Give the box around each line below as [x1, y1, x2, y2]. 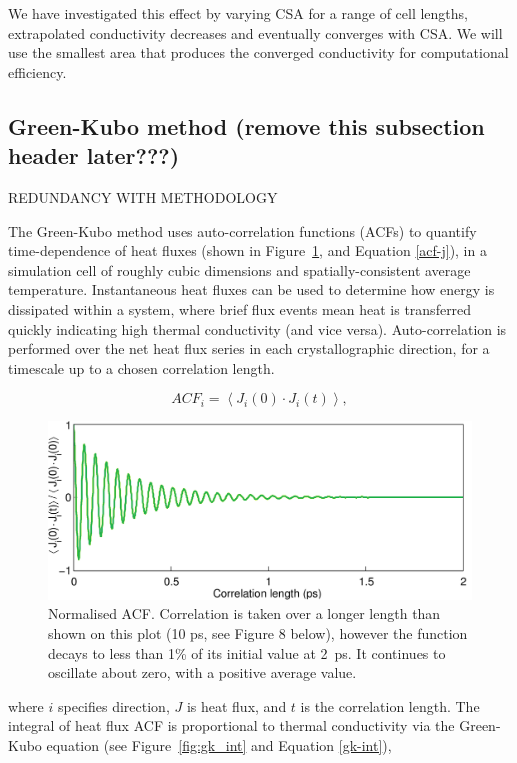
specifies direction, [57, 695, 170, 716]
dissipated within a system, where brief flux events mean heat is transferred [8, 298, 472, 319]
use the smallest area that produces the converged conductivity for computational [8, 42, 509, 63]
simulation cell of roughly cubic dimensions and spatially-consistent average [8, 259, 471, 280]
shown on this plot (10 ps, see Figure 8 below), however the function [48, 622, 468, 643]
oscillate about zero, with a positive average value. [48, 662, 357, 683]
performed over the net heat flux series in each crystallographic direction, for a [8, 338, 490, 359]
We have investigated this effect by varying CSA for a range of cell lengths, [8, 3, 468, 23]
